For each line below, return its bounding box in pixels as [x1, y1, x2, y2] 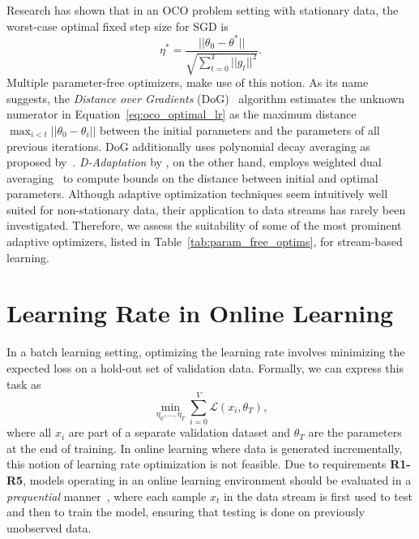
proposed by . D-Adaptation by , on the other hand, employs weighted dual [6, 153, 382, 170]
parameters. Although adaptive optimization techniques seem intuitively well [6, 185, 388, 202]
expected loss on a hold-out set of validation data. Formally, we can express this [6, 359, 404, 376]
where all [6, 424, 52, 441]
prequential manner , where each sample [6, 487, 207, 504]
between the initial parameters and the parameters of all [100, 121, 380, 138]
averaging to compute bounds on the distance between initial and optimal [6, 169, 378, 186]
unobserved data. [6, 519, 92, 536]
